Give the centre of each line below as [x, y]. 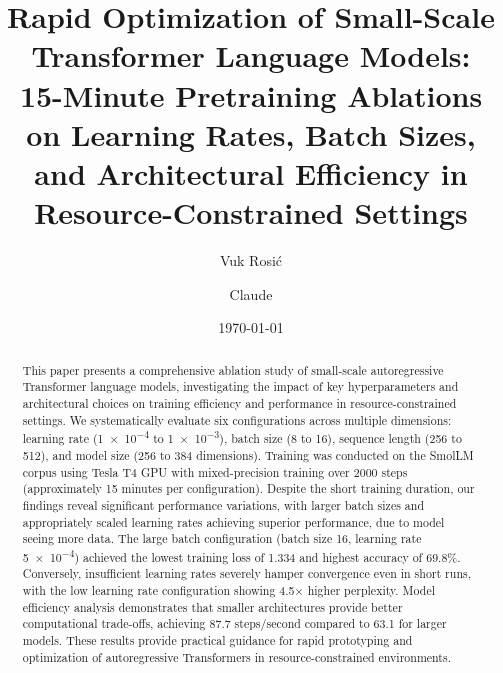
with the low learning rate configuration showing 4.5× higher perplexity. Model [228, 590]
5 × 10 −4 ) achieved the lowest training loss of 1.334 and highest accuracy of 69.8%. [241, 555]
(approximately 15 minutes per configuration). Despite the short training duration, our [248, 488]
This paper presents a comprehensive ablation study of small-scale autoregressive [233, 369]
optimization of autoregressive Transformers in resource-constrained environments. [236, 656]
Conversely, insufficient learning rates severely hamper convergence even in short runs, [246, 573]
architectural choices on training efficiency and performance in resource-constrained [239, 402]
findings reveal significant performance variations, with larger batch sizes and [223, 504]
